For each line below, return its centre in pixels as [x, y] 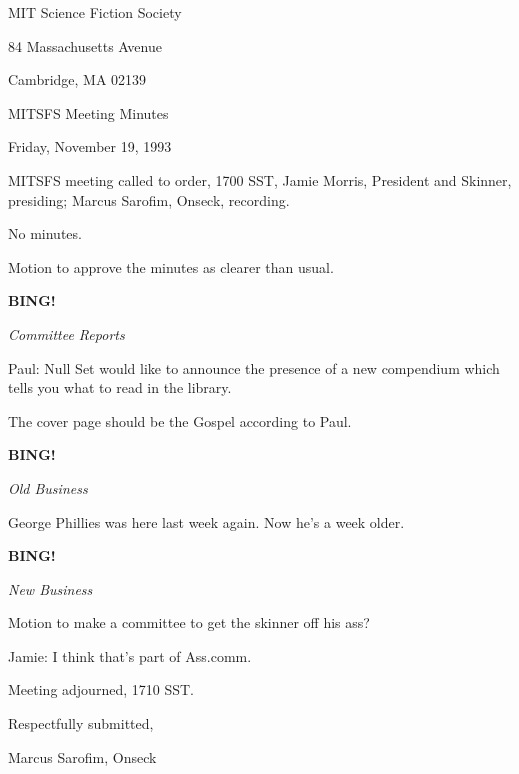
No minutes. [45, 233]
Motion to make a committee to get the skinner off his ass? [189, 622]
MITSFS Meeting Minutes [88, 112]
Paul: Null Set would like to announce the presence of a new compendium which [254, 367]
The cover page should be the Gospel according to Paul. [180, 420]
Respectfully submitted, [81, 723]
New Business [50, 588]
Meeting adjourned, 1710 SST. [101, 689]
